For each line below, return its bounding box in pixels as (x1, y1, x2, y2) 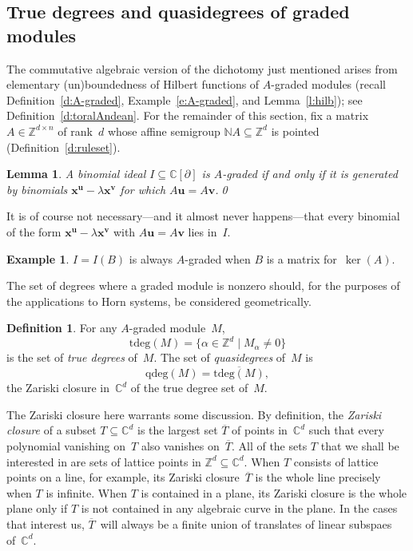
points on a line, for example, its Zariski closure (6, 469, 240, 486)
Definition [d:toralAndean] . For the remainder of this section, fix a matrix (6, 107, 369, 124)
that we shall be (320, 438, 399, 454)
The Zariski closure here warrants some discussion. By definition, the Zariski (6, 406, 382, 422)
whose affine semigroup (107, 122, 220, 139)
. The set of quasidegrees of (153, 349, 286, 366)
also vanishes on (141, 438, 220, 454)
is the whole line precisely (255, 469, 381, 486)
